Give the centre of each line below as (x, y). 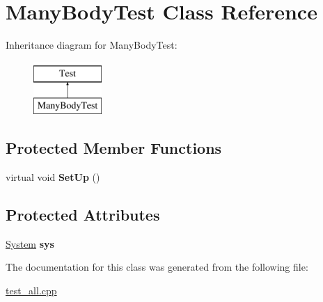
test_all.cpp (31, 291)
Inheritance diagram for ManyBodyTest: (92, 45)
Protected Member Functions (114, 148)
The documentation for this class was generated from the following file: (157, 267)
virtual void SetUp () (53, 177)
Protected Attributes (83, 215)
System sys (30, 243)
